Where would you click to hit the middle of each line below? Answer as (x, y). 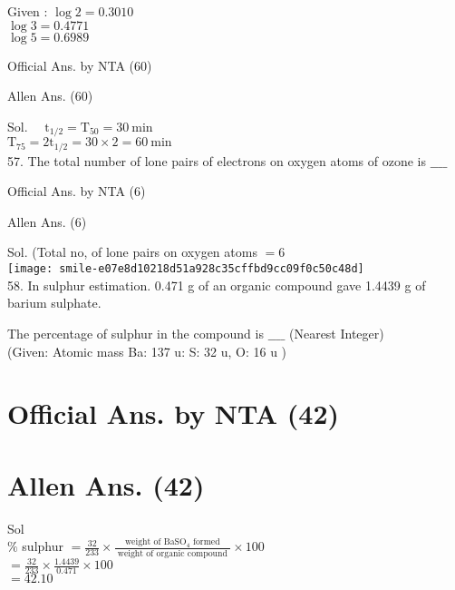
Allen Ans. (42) (106, 484)
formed (206, 542)
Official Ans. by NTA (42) (174, 413)
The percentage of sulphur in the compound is (136, 333)
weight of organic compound (172, 553)
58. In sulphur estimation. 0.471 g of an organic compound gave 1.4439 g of (217, 285)
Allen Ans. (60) (50, 96)
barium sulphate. (54, 303)
